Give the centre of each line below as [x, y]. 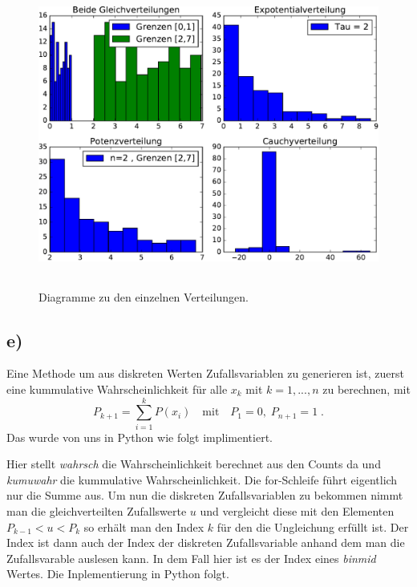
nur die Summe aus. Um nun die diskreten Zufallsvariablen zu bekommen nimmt [205, 495]
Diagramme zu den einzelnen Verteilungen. [144, 296]
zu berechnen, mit [366, 389]
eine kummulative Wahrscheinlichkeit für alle [117, 389]
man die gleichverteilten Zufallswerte [97, 511]
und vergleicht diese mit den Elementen [297, 511]
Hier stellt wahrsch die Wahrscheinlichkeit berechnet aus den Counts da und [194, 464]
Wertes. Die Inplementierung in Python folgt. [118, 574]
